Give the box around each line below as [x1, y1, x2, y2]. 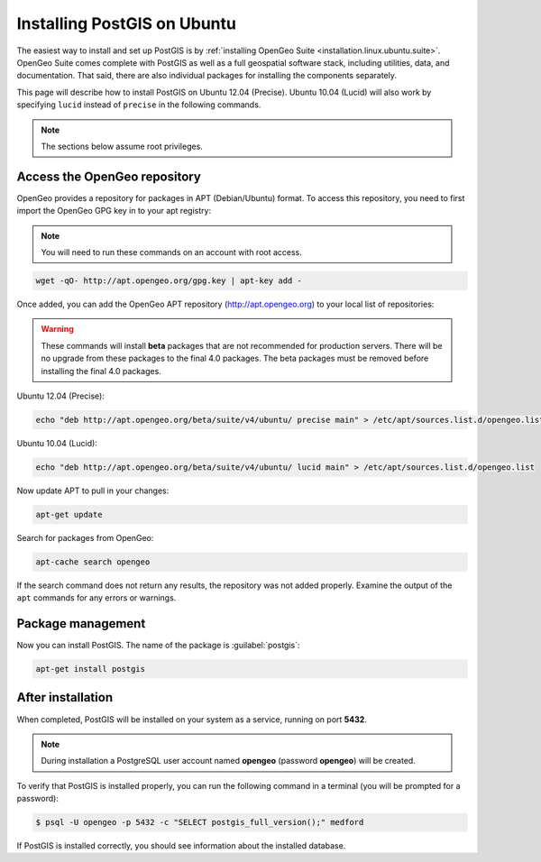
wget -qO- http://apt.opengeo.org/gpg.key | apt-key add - [35, 275, 302, 286]
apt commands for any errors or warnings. [16, 592, 177, 603]
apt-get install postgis [35, 664, 146, 674]
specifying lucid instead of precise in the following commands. [16, 99, 261, 110]
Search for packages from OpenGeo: [16, 532, 154, 543]
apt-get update [35, 509, 103, 519]
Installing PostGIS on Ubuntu [16, 14, 236, 33]
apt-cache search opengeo [35, 556, 151, 567]
